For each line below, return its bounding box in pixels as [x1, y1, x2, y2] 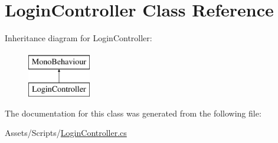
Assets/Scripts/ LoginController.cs [5, 127, 127, 139]
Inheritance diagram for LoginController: [5, 32, 152, 44]
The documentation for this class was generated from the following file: [5, 107, 261, 119]
